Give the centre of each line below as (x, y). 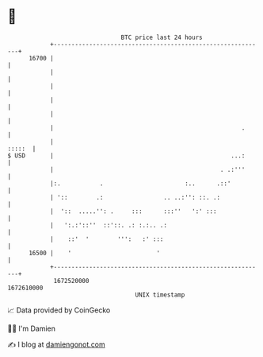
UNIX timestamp (160, 295)
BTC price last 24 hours (162, 37)
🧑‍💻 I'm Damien (32, 328)
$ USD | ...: (126, 155)
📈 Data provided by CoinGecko (59, 310)
